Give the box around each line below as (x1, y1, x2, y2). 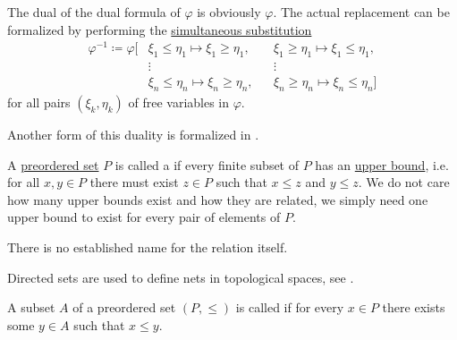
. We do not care (358, 173, 450, 191)
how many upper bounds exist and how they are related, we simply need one (7, 190, 428, 208)
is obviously (197, 3, 261, 21)
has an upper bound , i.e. (315, 155, 449, 174)
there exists (382, 298, 445, 317)
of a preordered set (72, 298, 176, 317)
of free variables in (128, 92, 230, 111)
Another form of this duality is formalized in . (7, 124, 259, 143)
